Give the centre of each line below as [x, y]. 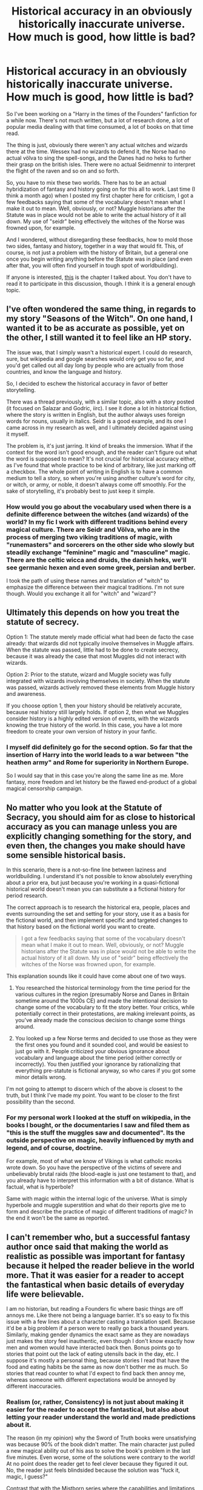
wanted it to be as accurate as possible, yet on [95, 328]
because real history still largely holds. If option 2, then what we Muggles [98, 712]
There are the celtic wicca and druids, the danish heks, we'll [96, 560]
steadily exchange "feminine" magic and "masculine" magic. [98, 552]
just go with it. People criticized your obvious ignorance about [92, 1051]
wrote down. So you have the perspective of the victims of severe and [94, 1167]
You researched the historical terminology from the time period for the [103, 987]
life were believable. [45, 1294]
